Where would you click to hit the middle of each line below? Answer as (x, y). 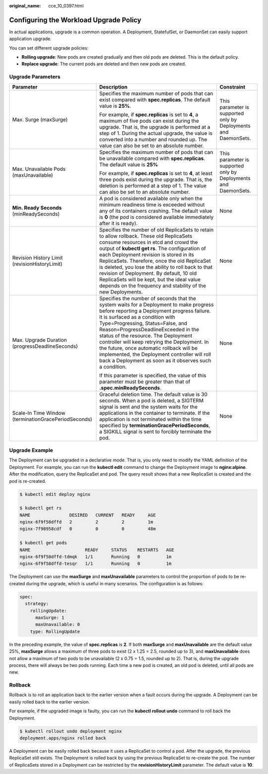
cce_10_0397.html (66, 6)
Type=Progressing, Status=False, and (143, 323)
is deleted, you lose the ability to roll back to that (156, 267)
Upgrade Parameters (35, 77)
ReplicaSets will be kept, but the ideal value (150, 279)
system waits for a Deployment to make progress (157, 305)
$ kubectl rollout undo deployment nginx (71, 731)
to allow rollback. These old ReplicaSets (146, 236)
